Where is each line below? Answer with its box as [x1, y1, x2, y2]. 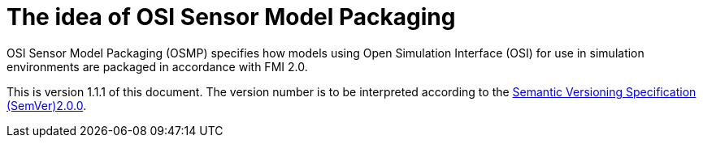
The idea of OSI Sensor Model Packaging [7, 3, 456, 31]
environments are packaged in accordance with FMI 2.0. [7, 59, 308, 74]
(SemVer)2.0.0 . [7, 98, 87, 112]
